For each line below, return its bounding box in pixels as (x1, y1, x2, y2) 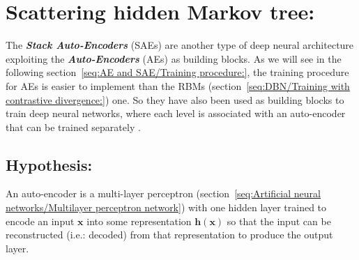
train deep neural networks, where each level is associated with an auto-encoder (6, 106, 346, 121)
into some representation (86, 213, 192, 228)
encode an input (6, 213, 75, 228)
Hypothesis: (6, 153, 93, 175)
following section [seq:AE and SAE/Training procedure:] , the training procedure (6, 65, 349, 79)
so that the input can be (227, 213, 331, 228)
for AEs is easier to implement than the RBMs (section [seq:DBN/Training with (6, 78, 350, 93)
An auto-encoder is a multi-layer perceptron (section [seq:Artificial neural (6, 186, 321, 201)
